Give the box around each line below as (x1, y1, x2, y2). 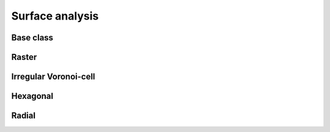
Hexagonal (11, 91, 54, 101)
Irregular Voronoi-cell (11, 71, 95, 82)
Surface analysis (11, 9, 99, 23)
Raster (11, 52, 37, 62)
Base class (11, 32, 54, 43)
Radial (11, 111, 36, 121)
